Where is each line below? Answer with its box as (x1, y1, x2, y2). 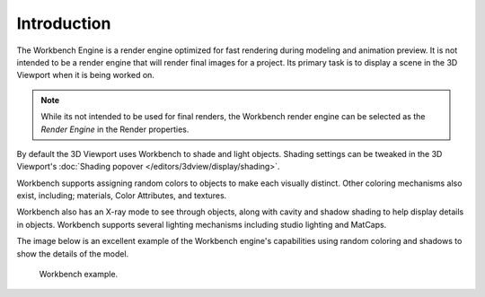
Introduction (16, 13, 111, 33)
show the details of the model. (16, 248, 129, 259)
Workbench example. (39, 269, 119, 280)
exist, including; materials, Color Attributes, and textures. (16, 190, 227, 201)
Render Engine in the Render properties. (40, 124, 190, 135)
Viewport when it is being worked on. (16, 70, 154, 81)
